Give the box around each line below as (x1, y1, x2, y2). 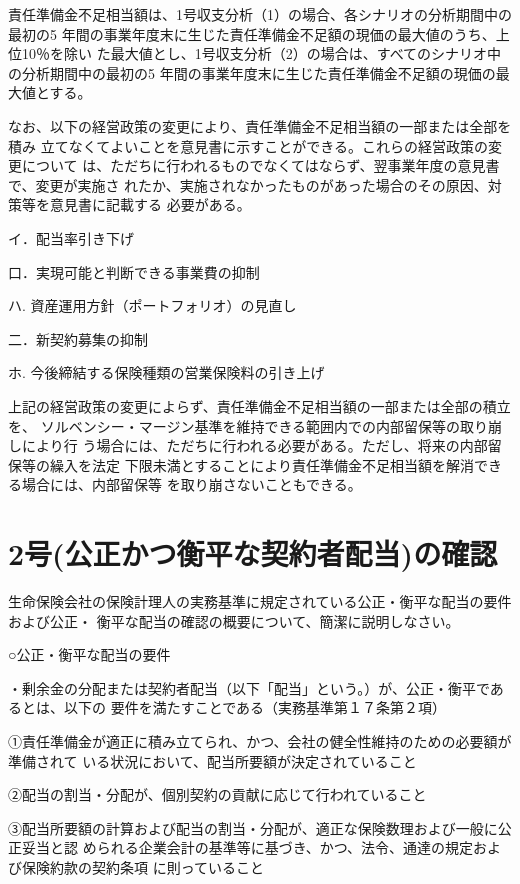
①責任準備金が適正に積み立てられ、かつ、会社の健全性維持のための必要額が (8, 730, 512, 751)
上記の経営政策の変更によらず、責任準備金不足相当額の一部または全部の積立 (8, 395, 511, 416)
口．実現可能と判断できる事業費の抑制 (8, 261, 260, 282)
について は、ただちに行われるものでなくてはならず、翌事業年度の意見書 (21, 155, 500, 176)
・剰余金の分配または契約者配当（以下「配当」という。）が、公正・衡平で (8, 677, 490, 698)
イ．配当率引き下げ (8, 227, 134, 248)
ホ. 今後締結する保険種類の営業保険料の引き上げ (8, 362, 325, 383)
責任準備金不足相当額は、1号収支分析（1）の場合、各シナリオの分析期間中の (8, 4, 512, 24)
